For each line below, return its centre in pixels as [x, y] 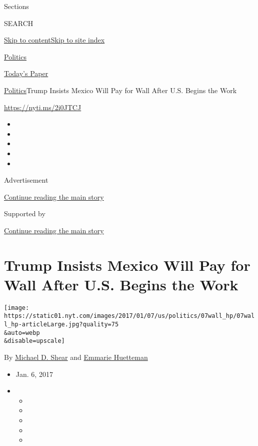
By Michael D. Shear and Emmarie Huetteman [76, 357]
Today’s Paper [26, 73]
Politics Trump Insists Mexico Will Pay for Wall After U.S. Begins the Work [120, 90]
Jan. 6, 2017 [34, 374]
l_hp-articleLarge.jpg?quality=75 [61, 325]
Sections [16, 6]
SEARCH [19, 23]
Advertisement [26, 180]
